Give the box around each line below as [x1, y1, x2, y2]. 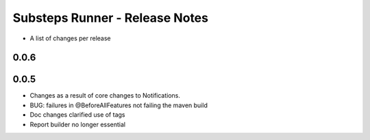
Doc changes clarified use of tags [29, 111, 125, 119]
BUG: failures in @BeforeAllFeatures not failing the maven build [29, 101, 208, 109]
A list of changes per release [29, 34, 111, 42]
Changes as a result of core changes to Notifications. [29, 92, 181, 100]
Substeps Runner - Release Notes [12, 10, 209, 25]
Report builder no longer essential [29, 120, 126, 128]
